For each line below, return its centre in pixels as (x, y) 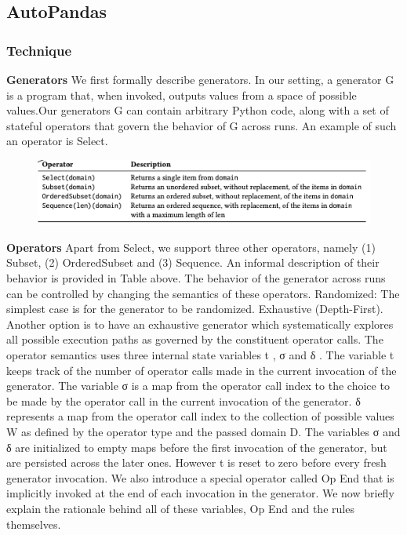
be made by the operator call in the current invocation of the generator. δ (184, 400)
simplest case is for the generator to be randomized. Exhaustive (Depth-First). (195, 309)
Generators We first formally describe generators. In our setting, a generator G (200, 79)
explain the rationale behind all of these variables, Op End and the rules (180, 508)
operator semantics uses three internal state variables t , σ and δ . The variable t (200, 354)
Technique (39, 50)
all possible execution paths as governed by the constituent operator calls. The (195, 339)
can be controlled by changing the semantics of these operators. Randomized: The (203, 293)
